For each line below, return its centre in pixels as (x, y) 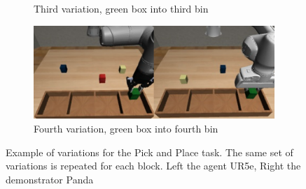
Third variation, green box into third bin (121, 8)
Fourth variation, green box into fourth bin (126, 128)
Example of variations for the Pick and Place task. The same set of (149, 152)
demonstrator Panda (50, 179)
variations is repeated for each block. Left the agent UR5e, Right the (153, 166)
